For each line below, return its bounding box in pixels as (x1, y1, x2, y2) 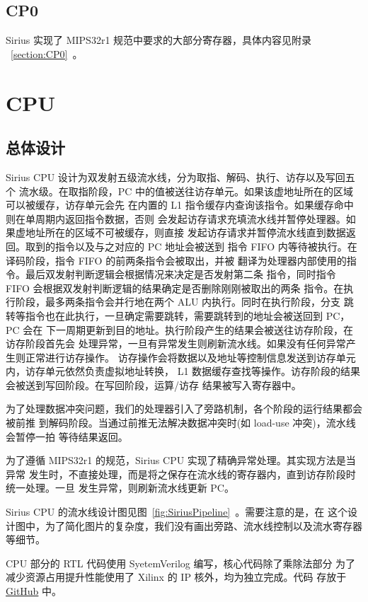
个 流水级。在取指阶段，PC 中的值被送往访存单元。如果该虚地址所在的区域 (6, 183, 353, 198)
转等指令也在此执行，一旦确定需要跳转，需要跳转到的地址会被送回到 (6, 308, 323, 323)
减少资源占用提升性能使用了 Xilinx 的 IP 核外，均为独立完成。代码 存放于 (6, 569, 347, 584)
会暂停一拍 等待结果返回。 (6, 429, 128, 444)
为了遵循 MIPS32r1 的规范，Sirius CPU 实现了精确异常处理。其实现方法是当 (6, 453, 356, 468)
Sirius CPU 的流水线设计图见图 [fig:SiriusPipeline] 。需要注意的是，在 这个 (6, 504, 347, 519)
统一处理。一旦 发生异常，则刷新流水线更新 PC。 (6, 480, 234, 495)
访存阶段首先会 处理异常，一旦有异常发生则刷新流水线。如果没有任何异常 (6, 336, 346, 351)
